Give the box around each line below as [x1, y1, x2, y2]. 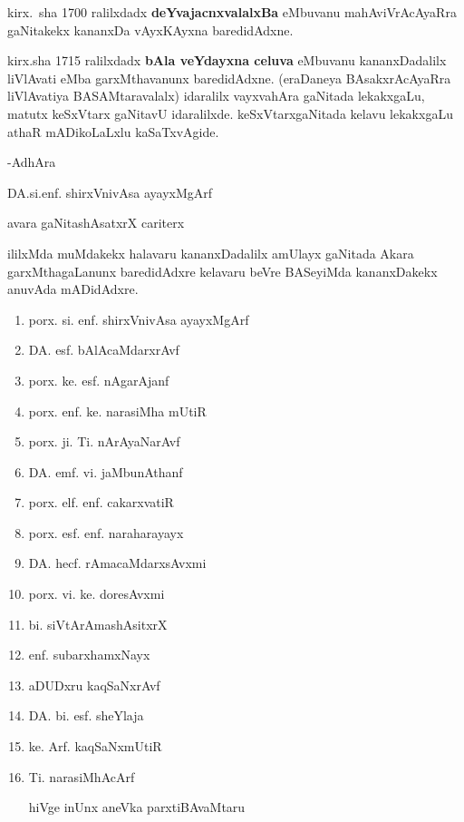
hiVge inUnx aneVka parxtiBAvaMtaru [28, 798, 246, 817]
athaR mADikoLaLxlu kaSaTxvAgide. [7, 122, 219, 141]
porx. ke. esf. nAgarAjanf [28, 370, 169, 389]
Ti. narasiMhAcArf [28, 767, 135, 786]
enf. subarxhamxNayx [28, 645, 150, 664]
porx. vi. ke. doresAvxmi [28, 584, 165, 603]
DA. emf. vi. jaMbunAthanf [28, 462, 183, 481]
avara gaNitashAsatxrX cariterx [7, 213, 185, 232]
